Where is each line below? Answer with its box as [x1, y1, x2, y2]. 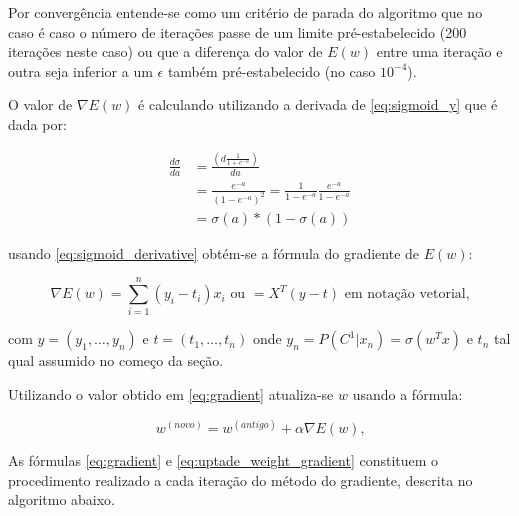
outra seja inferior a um [8, 60, 153, 81]
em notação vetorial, [344, 287, 470, 302]
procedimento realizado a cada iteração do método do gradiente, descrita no [8, 469, 473, 490]
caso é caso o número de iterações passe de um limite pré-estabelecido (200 [8, 21, 467, 42]
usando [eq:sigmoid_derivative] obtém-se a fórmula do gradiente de [8, 242, 420, 263]
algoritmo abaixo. [8, 489, 116, 510]
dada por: [8, 113, 67, 134]
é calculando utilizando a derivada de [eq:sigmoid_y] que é [138, 94, 498, 115]
